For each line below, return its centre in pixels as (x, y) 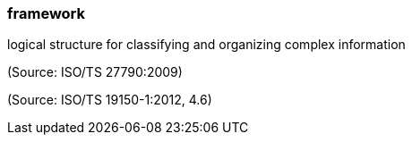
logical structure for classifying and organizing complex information (206, 45)
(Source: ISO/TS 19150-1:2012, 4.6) (110, 100)
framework (47, 13)
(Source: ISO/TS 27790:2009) (95, 72)
